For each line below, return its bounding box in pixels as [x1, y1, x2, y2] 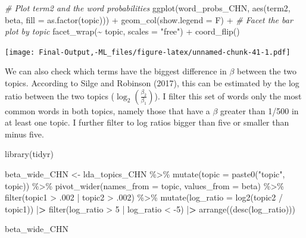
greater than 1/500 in [220, 104, 299, 117]
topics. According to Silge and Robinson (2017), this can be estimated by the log [5, 77, 299, 89]
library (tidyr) [5, 148, 54, 160]
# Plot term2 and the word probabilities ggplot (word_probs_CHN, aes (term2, [5, 2, 291, 14]
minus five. [5, 127, 44, 140]
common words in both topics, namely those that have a [5, 104, 210, 117]
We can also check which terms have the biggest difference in [5, 65, 227, 77]
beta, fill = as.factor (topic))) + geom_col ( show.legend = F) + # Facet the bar [5, 13, 293, 26]
